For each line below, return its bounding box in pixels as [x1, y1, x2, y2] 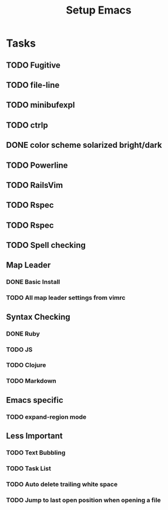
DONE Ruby [6, 329, 40, 337]
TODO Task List [6, 464, 51, 472]
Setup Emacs [66, 4, 132, 17]
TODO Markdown [6, 377, 57, 385]
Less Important [6, 431, 63, 441]
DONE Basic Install [6, 278, 61, 286]
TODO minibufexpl [6, 100, 75, 110]
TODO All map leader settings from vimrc [6, 294, 126, 302]
